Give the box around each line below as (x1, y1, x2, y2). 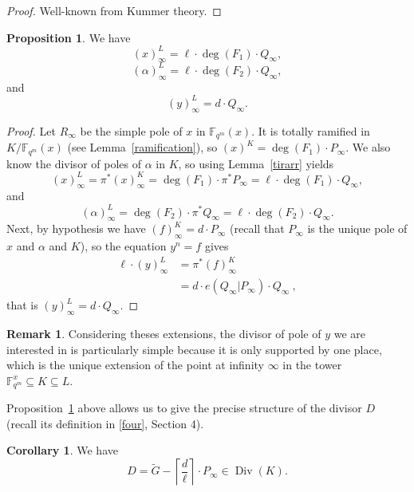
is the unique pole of (307, 220, 408, 237)
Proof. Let (6, 122, 56, 139)
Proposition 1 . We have (6, 29, 131, 45)
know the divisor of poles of (6, 155, 141, 171)
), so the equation (80, 238, 167, 254)
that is (6, 297, 38, 313)
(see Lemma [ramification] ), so (67, 139, 218, 155)
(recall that (230, 220, 285, 237)
